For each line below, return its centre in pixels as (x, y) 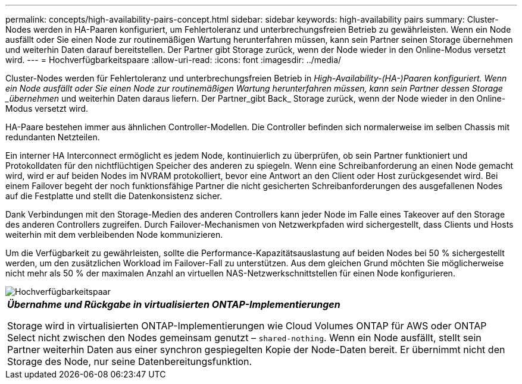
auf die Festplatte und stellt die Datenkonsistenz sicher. (114, 196)
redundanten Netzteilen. (53, 137)
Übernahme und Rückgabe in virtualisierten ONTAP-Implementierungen (174, 304)
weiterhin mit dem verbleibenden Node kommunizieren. (114, 235)
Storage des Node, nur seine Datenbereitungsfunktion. (130, 361)
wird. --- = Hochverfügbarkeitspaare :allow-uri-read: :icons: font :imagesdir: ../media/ (174, 60)
